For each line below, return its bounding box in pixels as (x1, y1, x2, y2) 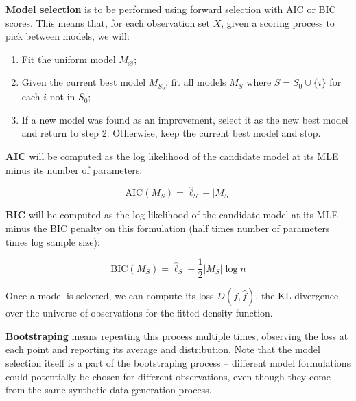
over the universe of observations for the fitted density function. (5, 306, 273, 320)
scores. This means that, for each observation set (5, 15, 211, 30)
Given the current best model (21, 75, 146, 89)
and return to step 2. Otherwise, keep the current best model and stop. (21, 126, 321, 140)
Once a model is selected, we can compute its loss (5, 288, 214, 303)
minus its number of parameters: (5, 162, 143, 176)
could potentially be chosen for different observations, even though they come (5, 369, 331, 383)
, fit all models (165, 75, 226, 89)
